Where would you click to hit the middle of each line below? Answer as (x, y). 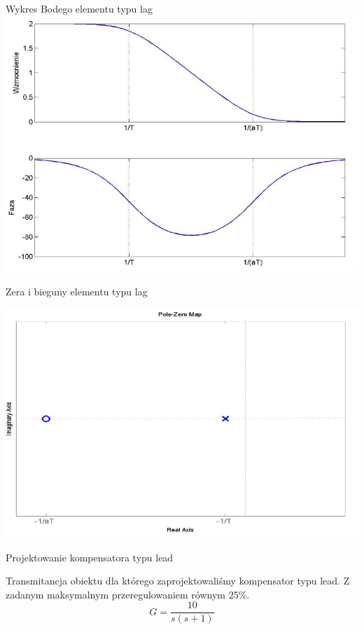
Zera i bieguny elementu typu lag (77, 291)
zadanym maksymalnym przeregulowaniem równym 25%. (128, 594)
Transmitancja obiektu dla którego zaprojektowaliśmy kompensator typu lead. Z (178, 581)
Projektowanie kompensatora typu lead (90, 557)
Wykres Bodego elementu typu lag (79, 8)
